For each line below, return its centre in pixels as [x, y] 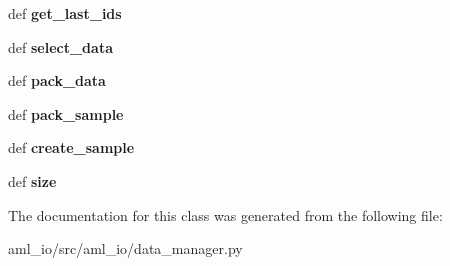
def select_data [60, 46]
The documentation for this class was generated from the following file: [225, 214]
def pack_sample [66, 113]
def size [32, 180]
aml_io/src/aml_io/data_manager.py [125, 248]
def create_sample [71, 147]
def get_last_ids [65, 13]
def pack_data [57, 80]
